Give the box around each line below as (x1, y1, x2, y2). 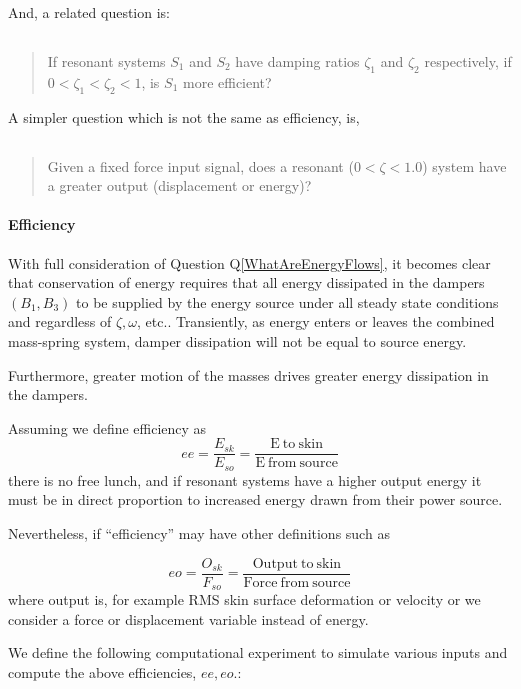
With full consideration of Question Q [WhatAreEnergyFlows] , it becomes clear (8, 252, 491, 273)
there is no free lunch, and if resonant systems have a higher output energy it (8, 469, 482, 490)
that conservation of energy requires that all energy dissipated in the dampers (8, 272, 485, 293)
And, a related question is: (8, 2, 170, 22)
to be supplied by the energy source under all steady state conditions (76, 291, 499, 312)
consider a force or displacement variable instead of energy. (8, 608, 369, 629)
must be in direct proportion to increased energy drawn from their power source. (8, 489, 503, 510)
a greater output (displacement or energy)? (47, 175, 312, 196)
